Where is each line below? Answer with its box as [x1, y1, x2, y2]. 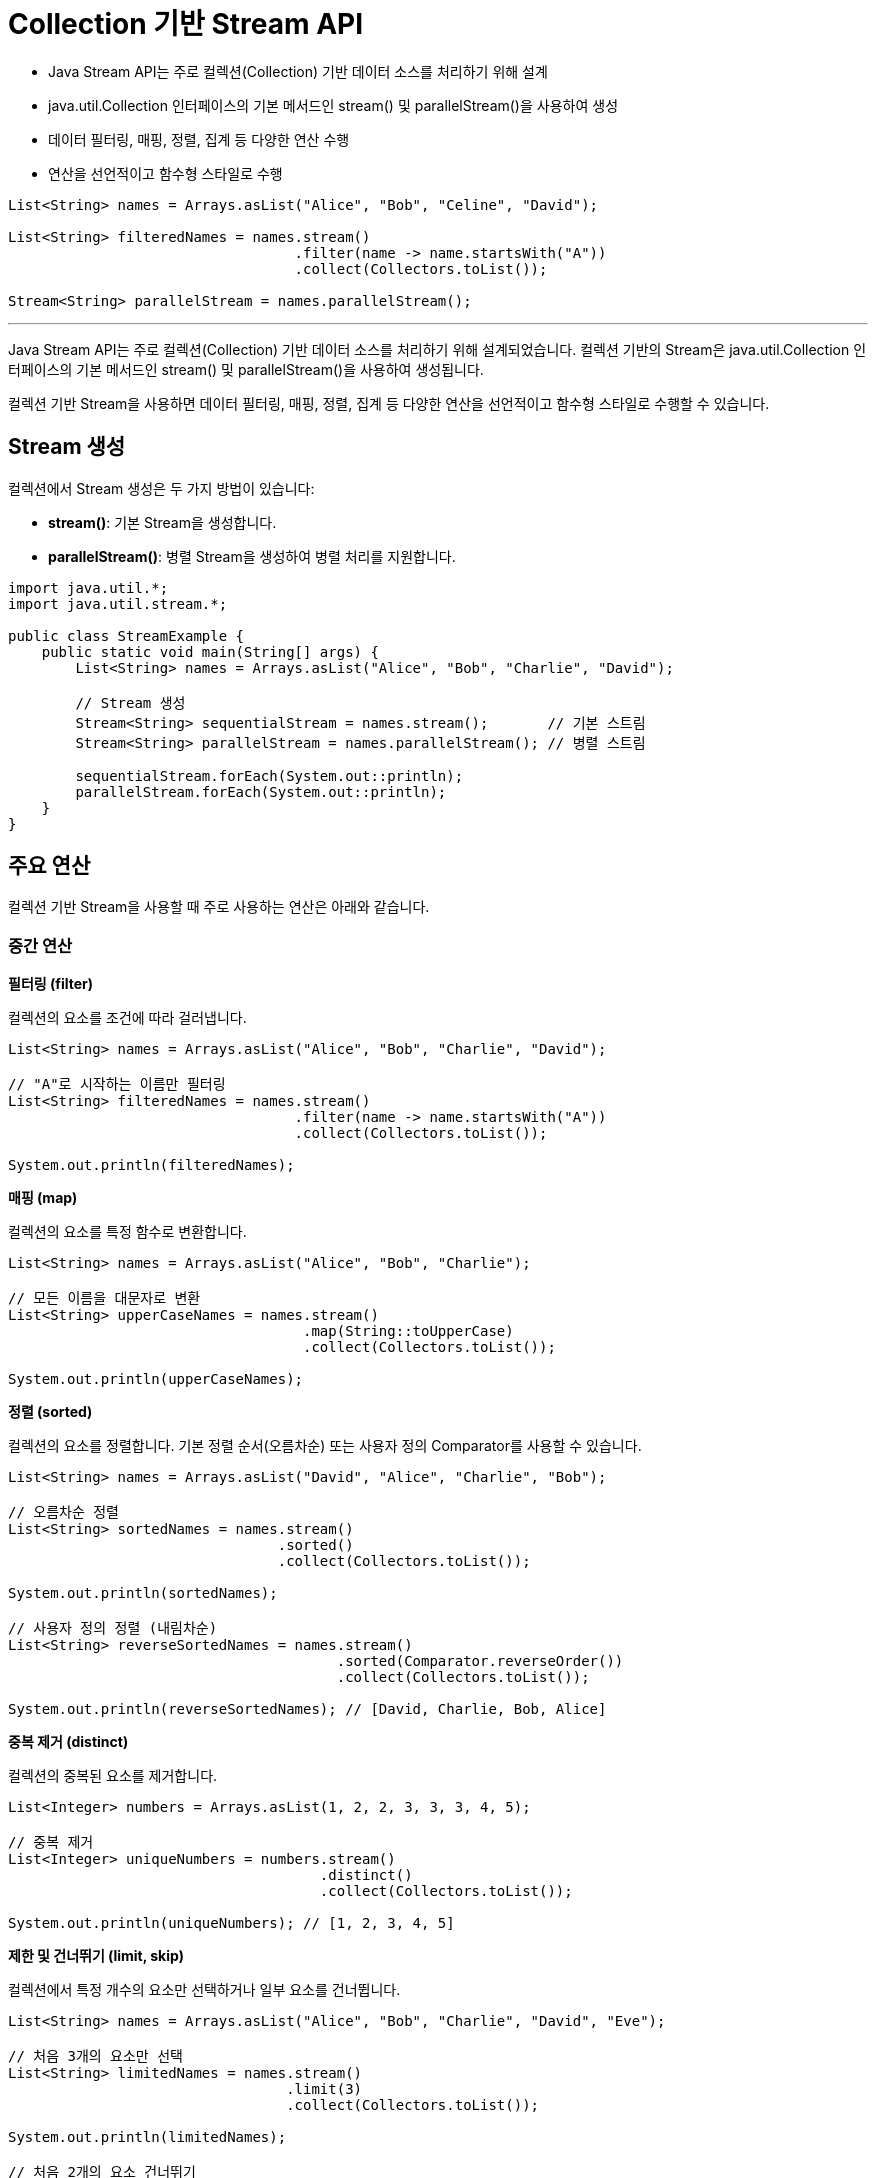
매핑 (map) [8, 1189, 78, 1207]
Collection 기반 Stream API [8, 7, 364, 41]
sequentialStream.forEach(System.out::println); [75, 767, 464, 784]
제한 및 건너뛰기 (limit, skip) [8, 1947, 185, 1965]
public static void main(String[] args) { [41, 643, 379, 660]
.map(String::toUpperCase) [303, 1323, 514, 1340]
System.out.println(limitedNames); [8, 2129, 287, 2146]
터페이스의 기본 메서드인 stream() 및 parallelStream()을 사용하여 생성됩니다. [8, 360, 484, 378]
